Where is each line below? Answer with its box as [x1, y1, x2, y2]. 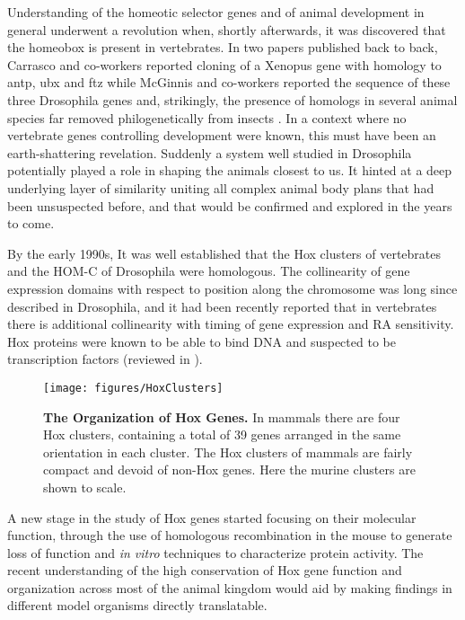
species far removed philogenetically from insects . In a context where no [7, 108, 407, 127]
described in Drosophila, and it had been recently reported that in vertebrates [7, 297, 437, 315]
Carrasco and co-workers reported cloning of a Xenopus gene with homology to [7, 55, 442, 74]
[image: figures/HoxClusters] [43, 381, 224, 394]
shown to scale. [43, 477, 127, 496]
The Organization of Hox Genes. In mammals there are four [43, 407, 400, 426]
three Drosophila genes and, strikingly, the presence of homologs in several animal [7, 90, 458, 109]
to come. [7, 214, 55, 233]
